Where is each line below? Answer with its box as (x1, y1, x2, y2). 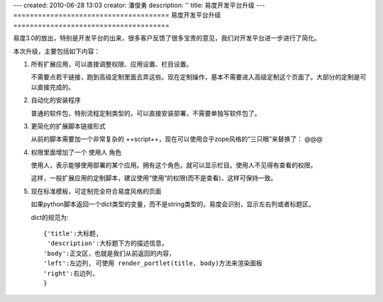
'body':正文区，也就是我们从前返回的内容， (43, 249, 175, 257)
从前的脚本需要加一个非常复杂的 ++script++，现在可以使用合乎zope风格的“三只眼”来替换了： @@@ (30, 135, 323, 143)
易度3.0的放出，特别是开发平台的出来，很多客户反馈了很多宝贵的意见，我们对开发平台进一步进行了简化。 (13, 34, 321, 43)
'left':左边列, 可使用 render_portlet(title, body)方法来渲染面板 (43, 259, 262, 267)
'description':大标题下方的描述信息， (47, 240, 168, 247)
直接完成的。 (36, 82, 74, 91)
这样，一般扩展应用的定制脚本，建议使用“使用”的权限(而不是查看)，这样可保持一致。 (30, 174, 277, 182)
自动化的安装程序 (30, 96, 81, 104)
